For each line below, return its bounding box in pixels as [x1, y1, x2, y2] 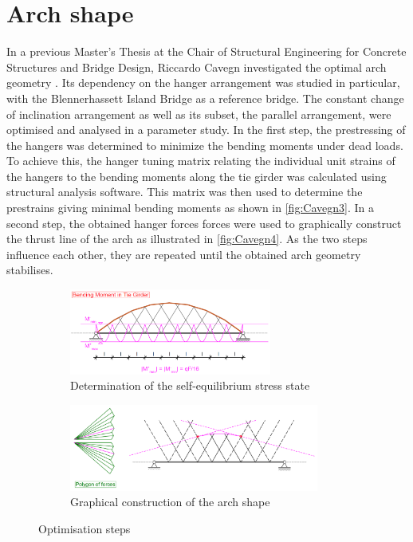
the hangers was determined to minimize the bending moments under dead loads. [6, 136, 403, 153]
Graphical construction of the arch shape [70, 493, 270, 510]
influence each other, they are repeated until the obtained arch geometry [6, 245, 361, 262]
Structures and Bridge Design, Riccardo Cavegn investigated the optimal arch [6, 58, 387, 75]
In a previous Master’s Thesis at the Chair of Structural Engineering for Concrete [6, 43, 407, 60]
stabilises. [6, 261, 53, 278]
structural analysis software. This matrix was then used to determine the [6, 183, 363, 200]
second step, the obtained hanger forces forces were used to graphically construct [6, 214, 402, 231]
